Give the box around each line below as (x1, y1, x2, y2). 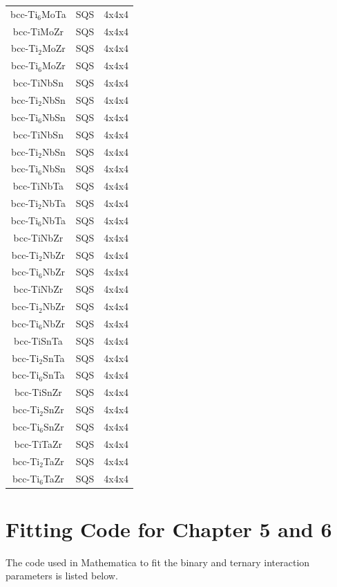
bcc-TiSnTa (13, 333, 63, 347)
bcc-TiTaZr (14, 436, 63, 451)
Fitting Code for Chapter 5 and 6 (6, 514, 332, 543)
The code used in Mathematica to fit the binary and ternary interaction (6, 554, 310, 569)
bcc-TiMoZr (12, 24, 64, 38)
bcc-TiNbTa (12, 179, 64, 193)
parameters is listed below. (6, 568, 118, 583)
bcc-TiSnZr (14, 385, 62, 399)
